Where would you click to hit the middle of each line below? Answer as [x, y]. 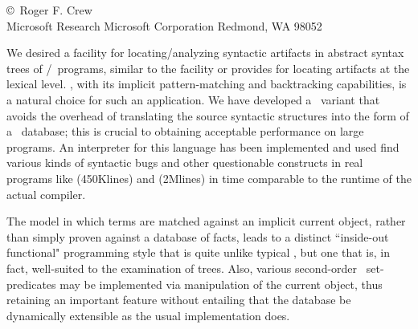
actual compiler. [46, 194]
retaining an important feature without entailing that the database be [179, 300]
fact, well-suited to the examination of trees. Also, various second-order [182, 268]
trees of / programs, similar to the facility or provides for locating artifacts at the [208, 68]
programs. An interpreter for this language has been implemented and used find [203, 146]
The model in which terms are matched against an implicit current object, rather [206, 221]
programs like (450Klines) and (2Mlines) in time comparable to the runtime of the [209, 178]
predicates [31, 284]
